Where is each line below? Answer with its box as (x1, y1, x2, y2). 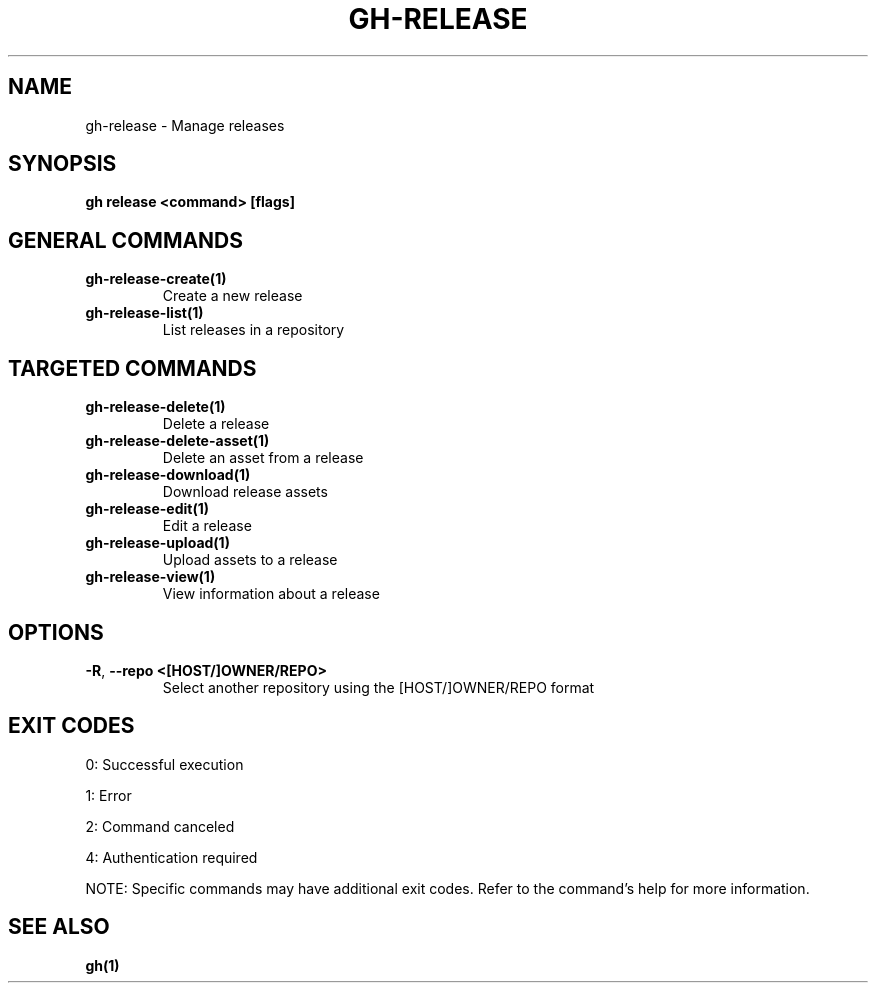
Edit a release (162, 517, 252, 535)
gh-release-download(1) (85, 466, 251, 484)
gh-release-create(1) (85, 270, 227, 288)
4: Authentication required (85, 848, 258, 866)
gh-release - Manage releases (85, 116, 285, 134)
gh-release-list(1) (85, 304, 204, 322)
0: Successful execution (85, 755, 244, 773)
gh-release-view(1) (85, 568, 216, 586)
